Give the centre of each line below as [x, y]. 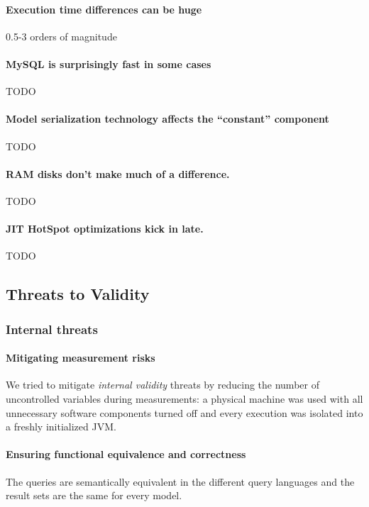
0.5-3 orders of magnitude [61, 36]
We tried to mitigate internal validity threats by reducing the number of [163, 385]
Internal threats [52, 329]
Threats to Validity [78, 294]
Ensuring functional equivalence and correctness [126, 454]
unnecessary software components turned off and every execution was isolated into [184, 412]
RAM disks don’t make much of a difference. [118, 173]
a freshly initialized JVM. [61, 427]
